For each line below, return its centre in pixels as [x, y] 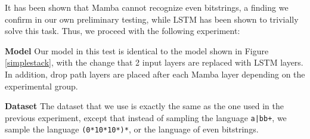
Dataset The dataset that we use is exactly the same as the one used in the [145, 106]
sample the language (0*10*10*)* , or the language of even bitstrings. [132, 129]
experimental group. [41, 86]
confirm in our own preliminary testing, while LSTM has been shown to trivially [152, 19]
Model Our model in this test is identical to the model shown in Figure [137, 50]
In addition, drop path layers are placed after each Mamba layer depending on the [155, 74]
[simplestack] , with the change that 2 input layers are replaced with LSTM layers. [154, 62]
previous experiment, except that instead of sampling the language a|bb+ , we [146, 117]
